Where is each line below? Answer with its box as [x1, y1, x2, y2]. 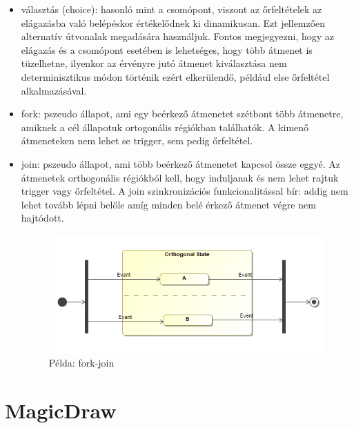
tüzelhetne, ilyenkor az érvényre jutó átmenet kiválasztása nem [21, 56, 287, 70]
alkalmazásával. [21, 83, 87, 97]
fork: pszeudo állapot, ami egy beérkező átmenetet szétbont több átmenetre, [21, 106, 344, 121]
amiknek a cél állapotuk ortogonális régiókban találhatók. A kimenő [21, 119, 309, 134]
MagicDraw [5, 396, 117, 425]
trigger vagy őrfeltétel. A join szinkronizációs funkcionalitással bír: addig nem [21, 184, 348, 198]
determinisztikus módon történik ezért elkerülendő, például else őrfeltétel [21, 69, 330, 84]
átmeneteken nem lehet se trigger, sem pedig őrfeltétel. [21, 133, 253, 148]
